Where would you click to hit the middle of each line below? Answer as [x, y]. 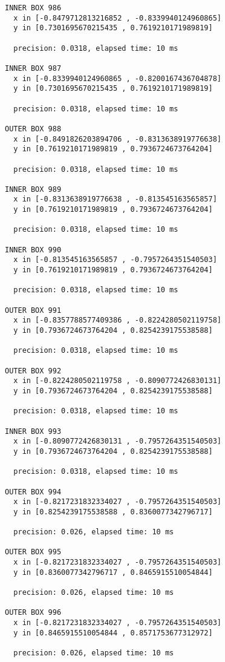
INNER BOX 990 [33, 250]
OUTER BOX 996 [33, 613]
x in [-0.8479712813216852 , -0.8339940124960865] [117, 18]
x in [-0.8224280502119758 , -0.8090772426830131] [117, 381]
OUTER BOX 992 [33, 371]
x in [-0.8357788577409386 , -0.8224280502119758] [117, 320]
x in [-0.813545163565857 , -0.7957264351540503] [115, 260]
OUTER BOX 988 [33, 129]
